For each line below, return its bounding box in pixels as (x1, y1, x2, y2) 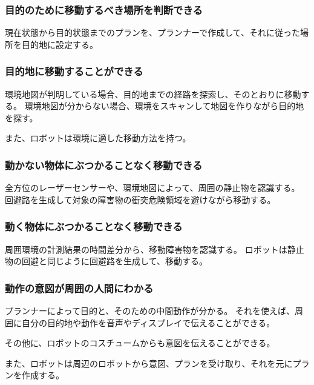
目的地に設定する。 (21, 38, 98, 50)
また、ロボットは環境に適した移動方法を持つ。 (5, 132, 191, 144)
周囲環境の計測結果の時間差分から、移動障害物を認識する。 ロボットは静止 (5, 243, 304, 255)
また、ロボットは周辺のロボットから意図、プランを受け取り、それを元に (5, 357, 293, 369)
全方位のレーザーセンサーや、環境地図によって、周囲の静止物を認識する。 (5, 181, 300, 194)
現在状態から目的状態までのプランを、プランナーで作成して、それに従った (5, 26, 301, 39)
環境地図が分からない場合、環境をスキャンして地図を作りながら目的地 (24, 99, 304, 112)
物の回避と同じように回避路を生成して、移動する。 (5, 255, 208, 267)
